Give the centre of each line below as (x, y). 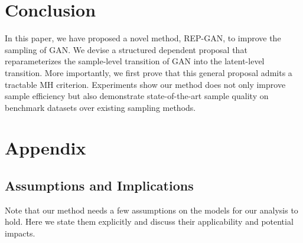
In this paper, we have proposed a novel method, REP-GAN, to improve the (143, 38)
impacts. (20, 233)
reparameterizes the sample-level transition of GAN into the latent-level (135, 61)
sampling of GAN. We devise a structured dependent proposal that (126, 49)
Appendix (45, 148)
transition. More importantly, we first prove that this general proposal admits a (149, 72)
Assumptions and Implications (99, 185)
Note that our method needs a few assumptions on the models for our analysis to (151, 210)
